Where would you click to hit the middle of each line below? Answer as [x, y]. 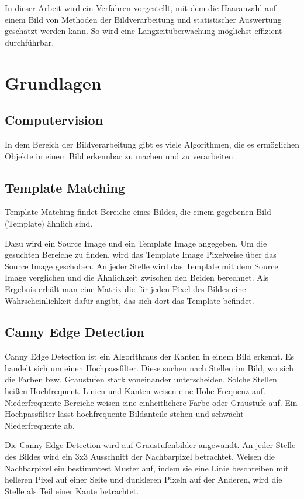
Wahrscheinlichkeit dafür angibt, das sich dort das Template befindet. [129, 300]
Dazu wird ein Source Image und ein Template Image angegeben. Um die [136, 243]
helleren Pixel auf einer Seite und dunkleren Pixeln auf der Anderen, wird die [144, 479]
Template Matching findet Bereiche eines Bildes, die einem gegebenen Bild [138, 212]
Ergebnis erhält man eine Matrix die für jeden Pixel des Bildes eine [125, 288]
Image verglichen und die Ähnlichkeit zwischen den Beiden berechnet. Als [137, 277]
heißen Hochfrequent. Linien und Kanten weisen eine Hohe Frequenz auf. [135, 391]
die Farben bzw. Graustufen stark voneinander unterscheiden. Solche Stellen [141, 379]
